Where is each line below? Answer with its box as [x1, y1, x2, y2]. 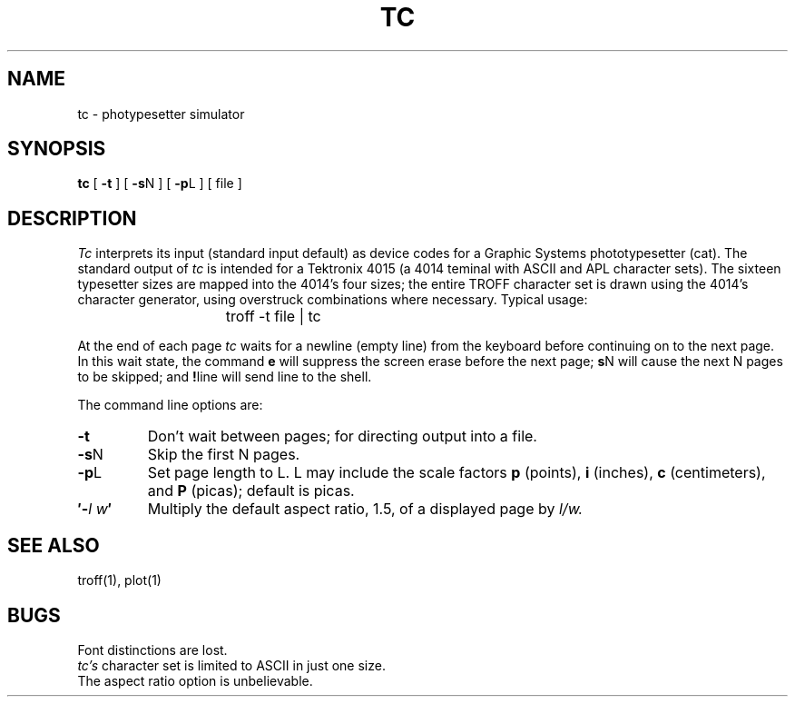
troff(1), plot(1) [77, 572, 162, 589]
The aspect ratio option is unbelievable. [77, 672, 313, 689]
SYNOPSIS [7, 137, 106, 161]
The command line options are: [77, 397, 263, 413]
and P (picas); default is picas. [147, 481, 355, 501]
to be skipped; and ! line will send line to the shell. [77, 369, 372, 385]
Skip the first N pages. [147, 445, 300, 464]
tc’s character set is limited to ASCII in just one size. [77, 657, 386, 673]
